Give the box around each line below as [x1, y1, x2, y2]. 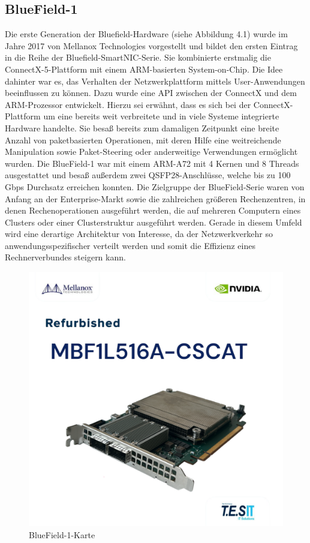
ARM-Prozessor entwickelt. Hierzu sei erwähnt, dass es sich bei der [5, 98, 251, 110]
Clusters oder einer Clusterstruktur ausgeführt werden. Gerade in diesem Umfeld [5, 215, 302, 228]
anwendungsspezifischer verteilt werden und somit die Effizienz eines [5, 239, 255, 251]
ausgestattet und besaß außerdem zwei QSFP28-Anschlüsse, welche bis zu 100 [5, 169, 291, 181]
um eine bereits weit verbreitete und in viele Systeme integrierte [43, 110, 279, 122]
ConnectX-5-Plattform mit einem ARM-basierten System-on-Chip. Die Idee [5, 62, 283, 75]
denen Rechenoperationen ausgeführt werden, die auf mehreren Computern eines [5, 204, 301, 217]
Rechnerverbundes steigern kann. [5, 251, 126, 263]
